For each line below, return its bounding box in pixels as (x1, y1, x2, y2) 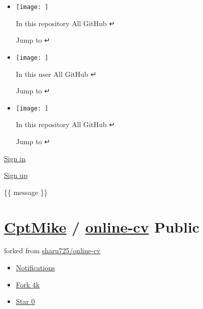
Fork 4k (16, 279, 40, 289)
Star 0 (16, 296, 35, 306)
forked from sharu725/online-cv (4, 245, 100, 256)
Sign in (4, 153, 26, 163)
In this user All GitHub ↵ (16, 68, 97, 79)
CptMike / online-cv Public (4, 216, 199, 237)
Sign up (4, 170, 28, 180)
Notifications (16, 262, 55, 273)
